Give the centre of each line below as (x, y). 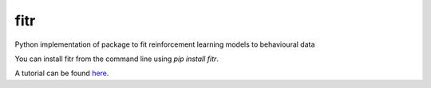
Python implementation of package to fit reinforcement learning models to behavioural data (165, 44)
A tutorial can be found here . (62, 73)
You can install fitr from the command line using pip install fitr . (117, 59)
